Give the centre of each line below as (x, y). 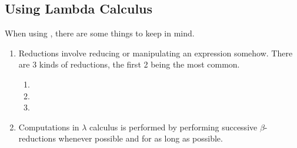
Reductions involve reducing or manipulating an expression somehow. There (156, 53)
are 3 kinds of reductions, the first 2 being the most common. (129, 64)
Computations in (49, 127)
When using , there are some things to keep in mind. (100, 33)
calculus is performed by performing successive (173, 127)
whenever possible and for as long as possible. (141, 138)
